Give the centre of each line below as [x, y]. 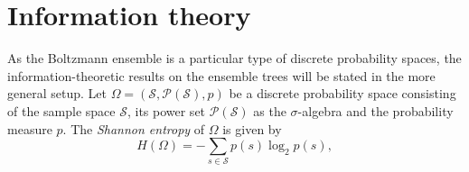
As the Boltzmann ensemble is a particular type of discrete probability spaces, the [234, 58]
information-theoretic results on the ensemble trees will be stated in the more [221, 75]
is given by [252, 128]
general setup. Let [57, 93]
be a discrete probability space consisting [342, 93]
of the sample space [61, 110]
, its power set [166, 110]
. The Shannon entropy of [134, 128]
